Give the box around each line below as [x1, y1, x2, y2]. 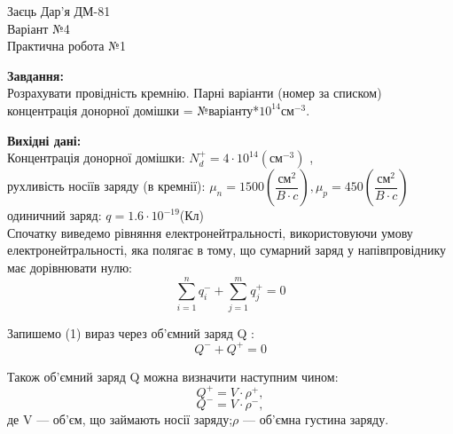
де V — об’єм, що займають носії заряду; [7, 409, 233, 428]
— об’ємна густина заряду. [242, 409, 389, 428]
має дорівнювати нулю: [7, 257, 132, 276]
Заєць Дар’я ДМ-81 [7, 2, 111, 20]
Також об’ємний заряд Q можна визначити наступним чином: [7, 367, 339, 385]
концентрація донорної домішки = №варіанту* [7, 100, 260, 119]
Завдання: [7, 66, 64, 84]
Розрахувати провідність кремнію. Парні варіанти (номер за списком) [7, 83, 382, 102]
